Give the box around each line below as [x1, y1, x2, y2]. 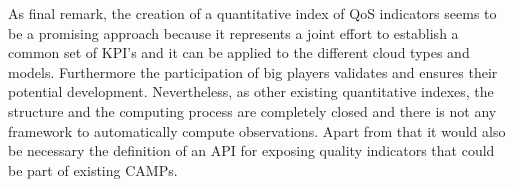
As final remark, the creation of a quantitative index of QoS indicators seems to [8, 3, 497, 23]
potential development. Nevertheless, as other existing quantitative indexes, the [8, 81, 494, 102]
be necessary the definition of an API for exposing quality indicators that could [8, 140, 495, 161]
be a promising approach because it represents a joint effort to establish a [8, 22, 459, 43]
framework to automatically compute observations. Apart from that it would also [8, 120, 506, 141]
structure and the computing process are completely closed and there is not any [8, 100, 497, 121]
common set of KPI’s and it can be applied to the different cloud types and [8, 42, 470, 63]
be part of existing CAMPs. [8, 159, 178, 180]
